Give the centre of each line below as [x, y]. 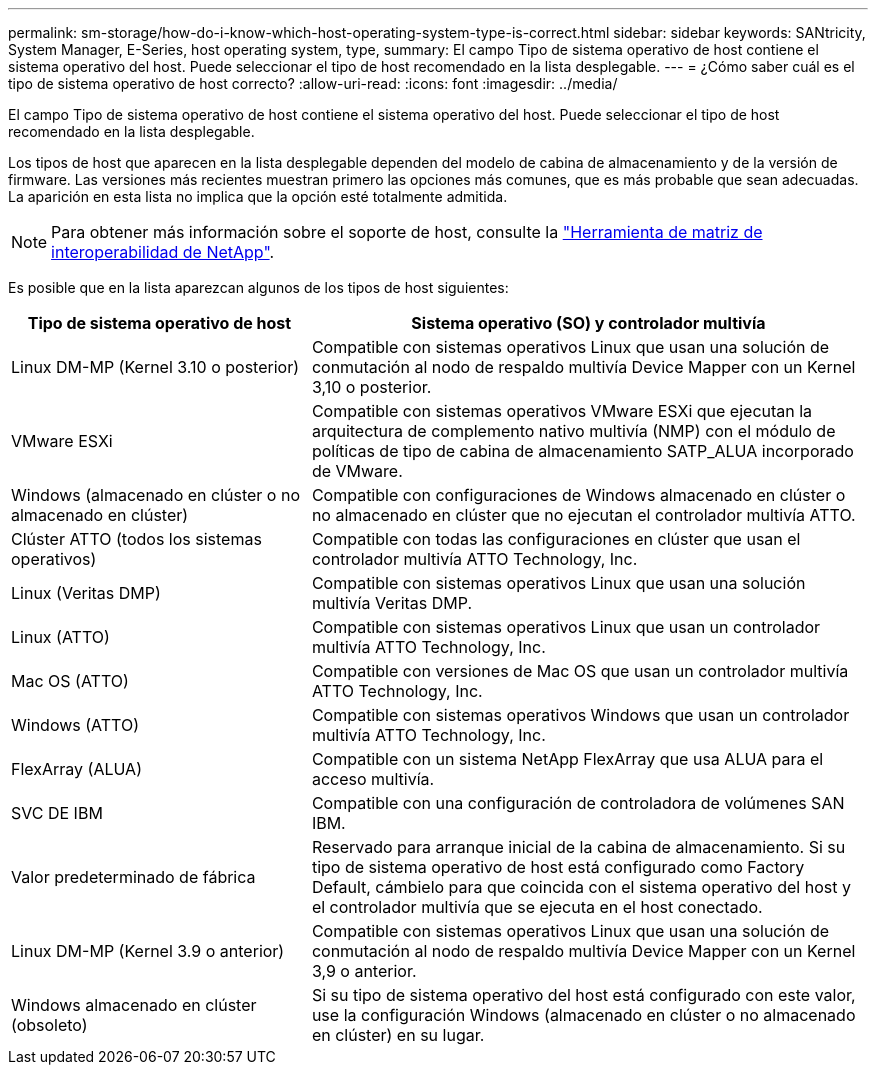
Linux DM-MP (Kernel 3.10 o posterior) [155, 367]
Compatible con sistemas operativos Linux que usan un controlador [566, 627]
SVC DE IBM [57, 813]
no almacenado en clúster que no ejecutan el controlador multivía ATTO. [583, 515]
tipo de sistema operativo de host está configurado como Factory [558, 867]
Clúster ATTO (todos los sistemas [136, 539]
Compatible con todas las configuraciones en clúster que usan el [556, 539]
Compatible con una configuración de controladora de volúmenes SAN [578, 803]
